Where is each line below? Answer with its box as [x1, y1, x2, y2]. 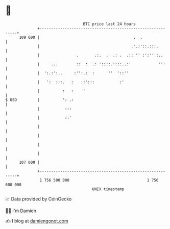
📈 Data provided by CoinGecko [5, 196, 72, 202]
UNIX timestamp [92, 186, 125, 192]
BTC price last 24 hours [83, 21, 136, 27]
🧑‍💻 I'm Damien [5, 208, 37, 214]
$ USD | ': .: [5, 97, 74, 103]
